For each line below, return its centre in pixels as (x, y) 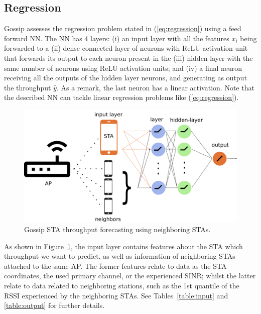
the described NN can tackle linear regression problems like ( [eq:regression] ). (121, 97)
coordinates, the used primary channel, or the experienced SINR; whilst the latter (130, 276)
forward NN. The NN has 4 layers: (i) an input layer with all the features (117, 38)
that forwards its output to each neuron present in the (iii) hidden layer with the (128, 58)
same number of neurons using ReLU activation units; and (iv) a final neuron (123, 68)
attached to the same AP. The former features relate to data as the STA (115, 266)
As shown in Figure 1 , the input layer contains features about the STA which (123, 246)
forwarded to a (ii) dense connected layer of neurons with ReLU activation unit (126, 48)
